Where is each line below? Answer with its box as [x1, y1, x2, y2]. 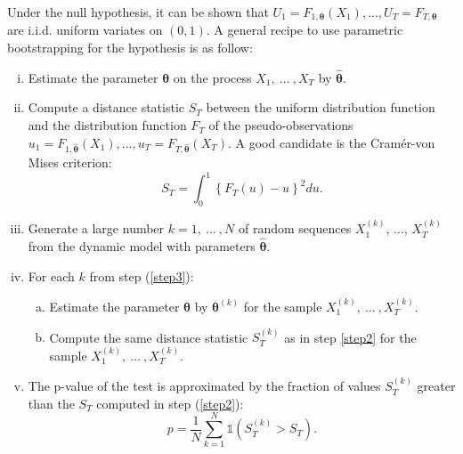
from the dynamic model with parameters [28, 236, 256, 255]
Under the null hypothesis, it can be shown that [7, 3, 269, 20]
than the [28, 393, 75, 412]
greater [417, 377, 456, 395]
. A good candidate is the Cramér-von [228, 133, 435, 151]
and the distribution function [28, 116, 187, 134]
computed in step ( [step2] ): [96, 393, 244, 412]
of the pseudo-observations [208, 116, 353, 134]
